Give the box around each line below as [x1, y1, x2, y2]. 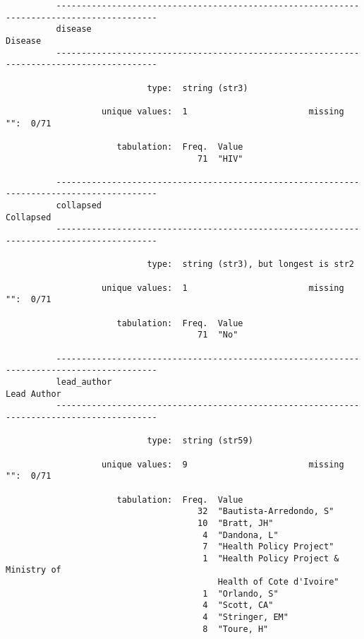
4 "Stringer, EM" [202, 612, 289, 623]
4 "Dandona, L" [202, 530, 279, 540]
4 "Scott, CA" [202, 600, 274, 611]
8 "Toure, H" [202, 623, 269, 634]
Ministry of [6, 565, 61, 575]
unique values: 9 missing [102, 459, 344, 470]
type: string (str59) [147, 436, 253, 446]
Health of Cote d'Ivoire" [217, 577, 339, 587]
